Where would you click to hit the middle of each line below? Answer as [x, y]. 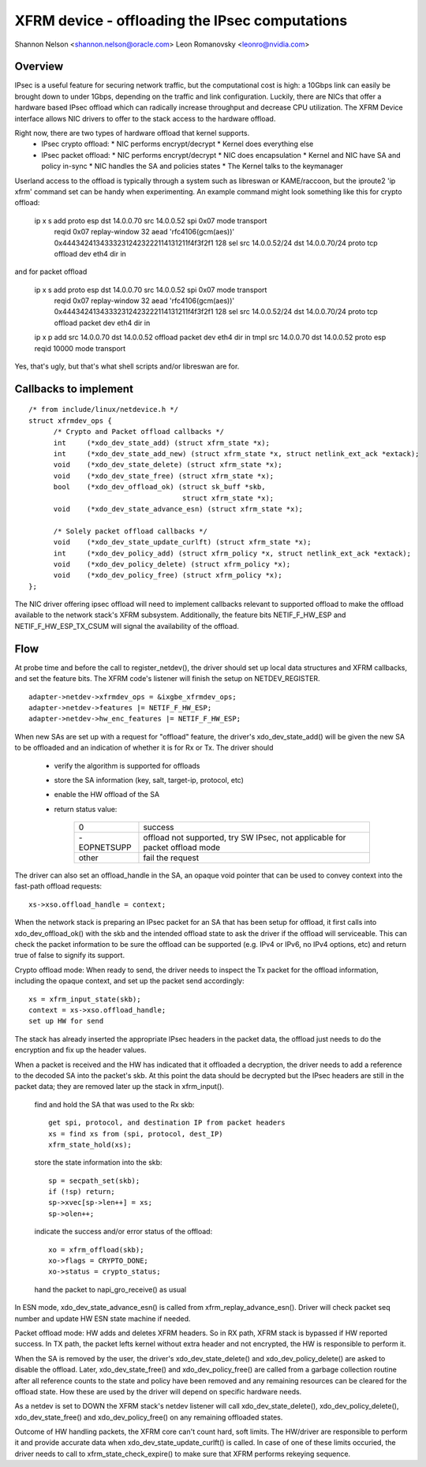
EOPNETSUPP [105, 848]
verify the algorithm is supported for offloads [127, 765]
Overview [39, 67]
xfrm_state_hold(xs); [90, 1145]
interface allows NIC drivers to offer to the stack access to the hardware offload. [145, 118]
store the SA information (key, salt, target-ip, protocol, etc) [149, 780]
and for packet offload [51, 271]
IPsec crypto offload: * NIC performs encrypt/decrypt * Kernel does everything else [177, 144]
